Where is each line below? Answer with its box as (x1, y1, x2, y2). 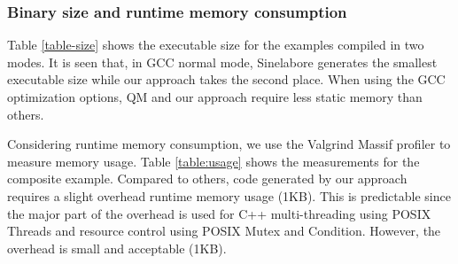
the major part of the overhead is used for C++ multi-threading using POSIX (7, 204, 431, 222)
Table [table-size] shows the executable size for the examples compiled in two (7, 35, 424, 54)
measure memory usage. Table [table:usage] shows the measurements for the (7, 151, 420, 170)
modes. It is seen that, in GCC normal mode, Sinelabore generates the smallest (7, 52, 438, 71)
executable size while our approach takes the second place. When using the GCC (7, 70, 446, 89)
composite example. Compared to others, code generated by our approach (7, 169, 408, 188)
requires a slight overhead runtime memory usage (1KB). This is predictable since (7, 186, 451, 205)
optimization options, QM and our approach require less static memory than (7, 88, 423, 105)
